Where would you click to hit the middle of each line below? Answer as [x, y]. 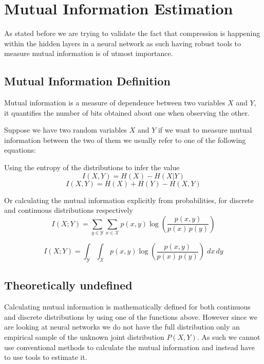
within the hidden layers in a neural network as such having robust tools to [123, 43]
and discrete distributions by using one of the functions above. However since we [131, 316]
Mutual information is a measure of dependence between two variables [115, 103]
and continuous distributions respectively [69, 210]
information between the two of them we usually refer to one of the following [125, 140]
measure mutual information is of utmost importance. [89, 53]
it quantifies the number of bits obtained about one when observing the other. [127, 112]
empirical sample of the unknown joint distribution [84, 336]
